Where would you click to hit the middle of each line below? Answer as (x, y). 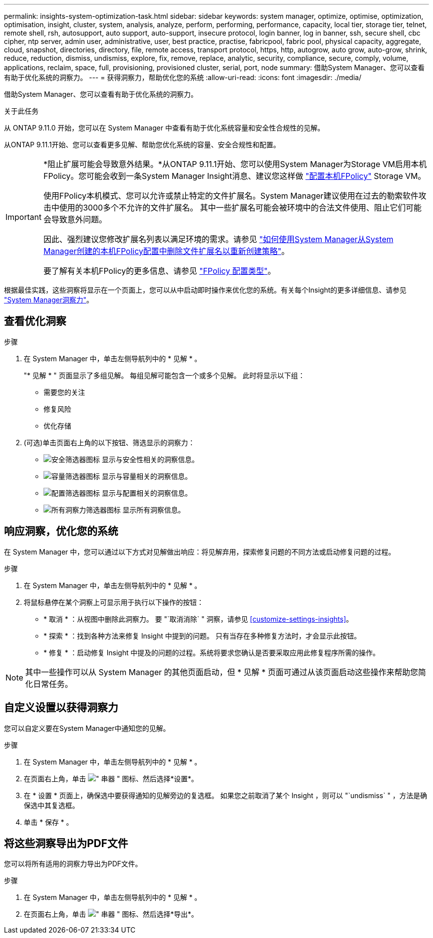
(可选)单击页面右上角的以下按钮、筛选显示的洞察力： (109, 442)
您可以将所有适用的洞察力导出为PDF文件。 (73, 864)
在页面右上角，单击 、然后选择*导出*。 (111, 914)
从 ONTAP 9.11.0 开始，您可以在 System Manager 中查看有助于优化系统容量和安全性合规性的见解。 (164, 128)
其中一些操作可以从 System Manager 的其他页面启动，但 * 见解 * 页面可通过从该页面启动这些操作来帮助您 (222, 672)
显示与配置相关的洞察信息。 (147, 493)
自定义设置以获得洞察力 (61, 708)
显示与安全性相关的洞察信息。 (150, 459)
